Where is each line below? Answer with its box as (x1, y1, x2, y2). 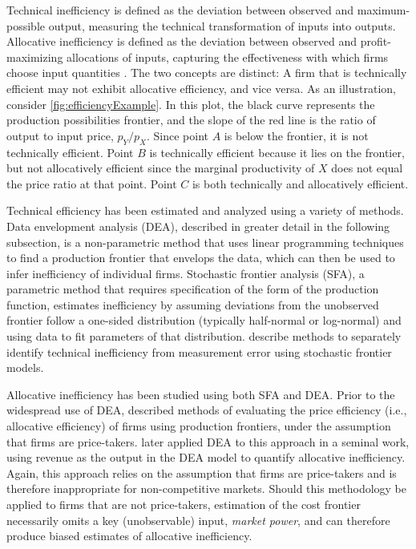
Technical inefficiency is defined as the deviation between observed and (6, 2, 354, 18)
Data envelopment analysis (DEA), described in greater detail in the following (6, 217, 390, 234)
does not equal (331, 159, 403, 176)
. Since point (147, 127, 209, 143)
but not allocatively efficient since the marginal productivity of (6, 159, 315, 176)
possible (6, 17, 45, 34)
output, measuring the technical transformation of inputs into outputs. (48, 17, 396, 34)
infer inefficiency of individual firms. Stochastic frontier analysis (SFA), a (6, 264, 365, 281)
